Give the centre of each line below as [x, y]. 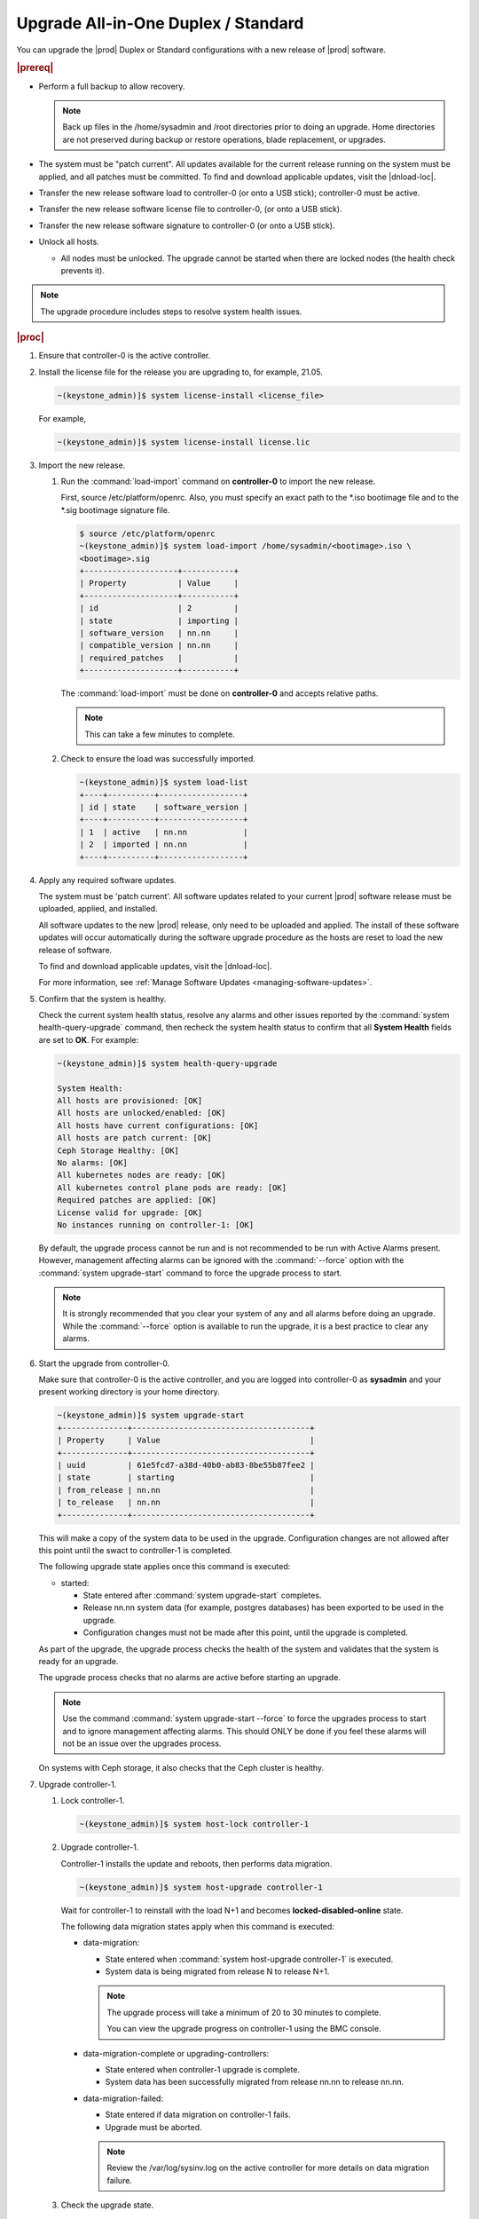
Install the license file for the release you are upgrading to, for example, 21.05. [181, 372]
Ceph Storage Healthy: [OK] [118, 1150]
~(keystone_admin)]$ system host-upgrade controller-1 [201, 1887]
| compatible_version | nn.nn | [159, 645]
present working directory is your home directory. [130, 1392]
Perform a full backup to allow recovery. [112, 86]
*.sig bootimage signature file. [115, 509]
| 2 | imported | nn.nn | [164, 845]
